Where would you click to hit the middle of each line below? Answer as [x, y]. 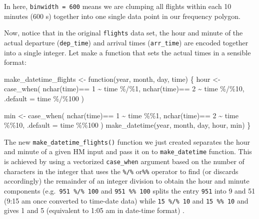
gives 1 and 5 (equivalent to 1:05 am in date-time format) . [94, 210]
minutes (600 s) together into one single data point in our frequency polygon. [122, 16]
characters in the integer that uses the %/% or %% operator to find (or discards [121, 171]
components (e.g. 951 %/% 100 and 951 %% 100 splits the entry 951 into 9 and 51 [130, 190]
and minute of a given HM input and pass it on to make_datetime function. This [128, 151]
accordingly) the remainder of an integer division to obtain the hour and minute [127, 181]
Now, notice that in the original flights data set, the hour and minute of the [123, 33]
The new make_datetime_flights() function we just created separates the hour [127, 141]
